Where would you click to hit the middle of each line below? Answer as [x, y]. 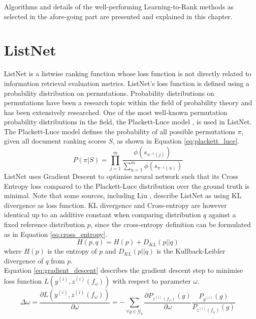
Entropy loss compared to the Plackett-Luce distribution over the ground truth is [127, 186]
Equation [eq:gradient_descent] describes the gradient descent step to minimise [124, 270]
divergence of [24, 260]
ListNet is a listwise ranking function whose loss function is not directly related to [128, 73]
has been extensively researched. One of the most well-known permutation [116, 112]
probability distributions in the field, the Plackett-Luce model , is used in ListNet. [128, 122]
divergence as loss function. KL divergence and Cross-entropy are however [115, 205]
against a [222, 215]
